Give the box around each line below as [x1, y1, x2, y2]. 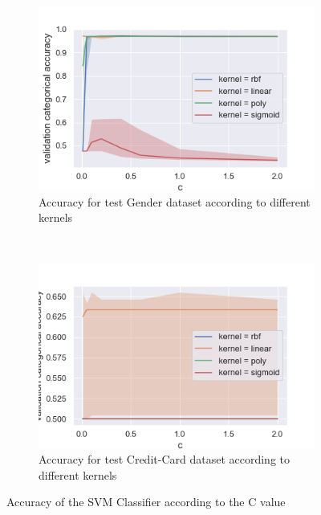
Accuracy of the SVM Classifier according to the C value [6, 493, 286, 510]
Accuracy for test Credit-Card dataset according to [39, 451, 290, 468]
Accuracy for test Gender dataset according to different [39, 193, 311, 210]
